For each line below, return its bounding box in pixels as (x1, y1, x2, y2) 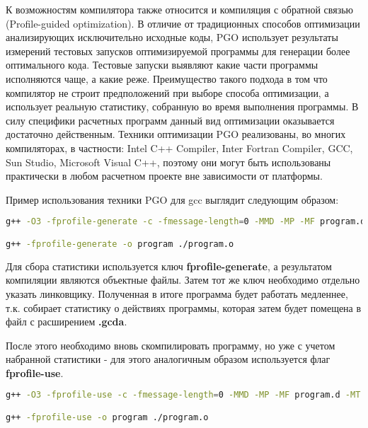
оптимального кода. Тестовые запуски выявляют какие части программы (6, 57, 318, 72)
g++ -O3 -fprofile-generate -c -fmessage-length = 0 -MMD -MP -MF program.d (6, 216, 366, 227)
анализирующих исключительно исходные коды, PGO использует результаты (6, 30, 338, 45)
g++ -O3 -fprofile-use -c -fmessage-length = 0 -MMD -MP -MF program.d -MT (6, 390, 361, 400)
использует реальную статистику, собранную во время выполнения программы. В (6, 99, 359, 114)
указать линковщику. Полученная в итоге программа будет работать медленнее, (6, 286, 348, 301)
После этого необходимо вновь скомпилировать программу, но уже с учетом (6, 337, 335, 352)
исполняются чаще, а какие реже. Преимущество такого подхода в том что (6, 71, 328, 86)
